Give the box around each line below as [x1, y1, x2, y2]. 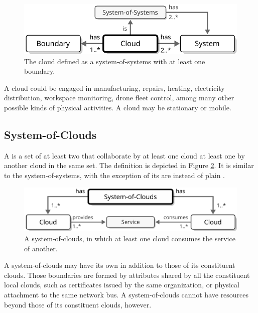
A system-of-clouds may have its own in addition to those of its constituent [4, 260, 235, 270]
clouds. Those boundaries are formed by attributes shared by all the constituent [4, 269, 250, 280]
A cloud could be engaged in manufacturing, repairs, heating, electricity [4, 82, 225, 93]
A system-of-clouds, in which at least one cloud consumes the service [24, 233, 235, 244]
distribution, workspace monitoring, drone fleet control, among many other [4, 92, 234, 103]
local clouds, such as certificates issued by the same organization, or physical [4, 279, 239, 290]
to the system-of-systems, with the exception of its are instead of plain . [4, 170, 225, 180]
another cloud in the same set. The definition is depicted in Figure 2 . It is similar [4, 160, 254, 171]
